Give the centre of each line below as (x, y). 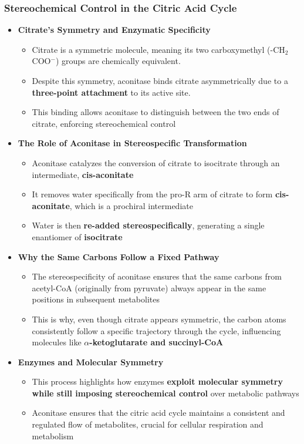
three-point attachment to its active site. (111, 92)
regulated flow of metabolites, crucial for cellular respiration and (148, 424)
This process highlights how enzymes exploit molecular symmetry (158, 381)
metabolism (53, 435)
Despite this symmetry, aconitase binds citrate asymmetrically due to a (160, 80)
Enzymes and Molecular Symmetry (91, 361)
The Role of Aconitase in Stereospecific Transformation (132, 143)
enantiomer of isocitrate (77, 236)
